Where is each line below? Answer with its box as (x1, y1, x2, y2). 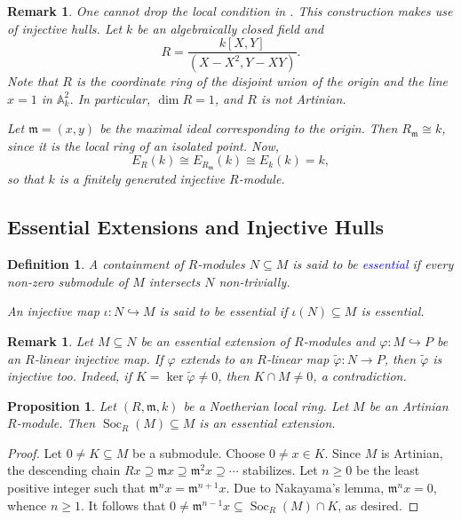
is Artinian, (380, 443, 443, 462)
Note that (7, 72, 59, 91)
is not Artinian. (260, 89, 346, 107)
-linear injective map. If (34, 349, 163, 367)
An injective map (7, 302, 99, 320)
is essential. (361, 302, 425, 320)
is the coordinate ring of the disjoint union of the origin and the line (76, 72, 449, 91)
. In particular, (69, 89, 151, 107)
